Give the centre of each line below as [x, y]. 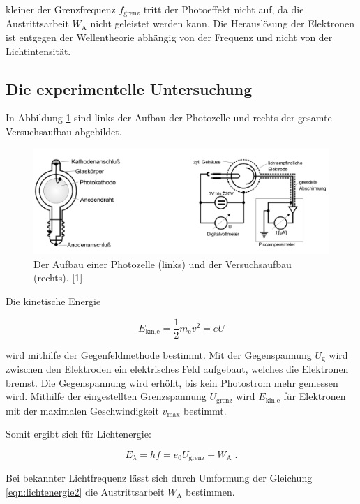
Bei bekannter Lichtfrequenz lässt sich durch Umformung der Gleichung [159, 478]
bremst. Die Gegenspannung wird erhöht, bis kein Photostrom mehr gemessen [172, 382]
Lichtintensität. [38, 51]
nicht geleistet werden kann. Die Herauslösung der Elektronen [222, 23]
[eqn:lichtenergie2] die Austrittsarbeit [85, 491]
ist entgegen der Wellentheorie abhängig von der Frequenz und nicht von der [169, 37]
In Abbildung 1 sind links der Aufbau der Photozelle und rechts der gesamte [169, 118]
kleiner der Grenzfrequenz [61, 9]
